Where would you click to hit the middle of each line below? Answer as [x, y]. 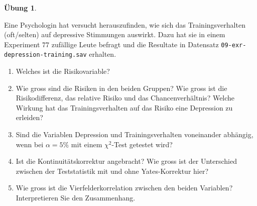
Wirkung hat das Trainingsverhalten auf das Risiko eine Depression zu [124, 107]
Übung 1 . [20, 8]
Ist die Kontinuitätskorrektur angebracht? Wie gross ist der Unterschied [126, 161]
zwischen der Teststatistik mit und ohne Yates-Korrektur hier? [112, 171]
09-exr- [234, 45]
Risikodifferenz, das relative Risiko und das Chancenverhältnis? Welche [125, 98]
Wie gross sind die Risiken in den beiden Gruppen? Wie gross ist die [121, 88]
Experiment [22, 44]
